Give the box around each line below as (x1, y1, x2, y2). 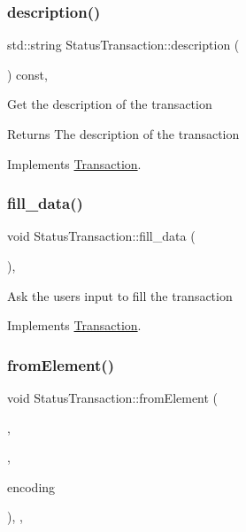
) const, (7, 65, 48, 83)
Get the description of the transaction (7, 95, 212, 113)
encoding (7, 477, 56, 496)
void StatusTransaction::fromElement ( (7, 389, 219, 406)
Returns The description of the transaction (7, 125, 240, 143)
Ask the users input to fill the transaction (7, 286, 233, 305)
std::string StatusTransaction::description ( (7, 35, 240, 54)
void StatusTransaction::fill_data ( (7, 227, 196, 245)
